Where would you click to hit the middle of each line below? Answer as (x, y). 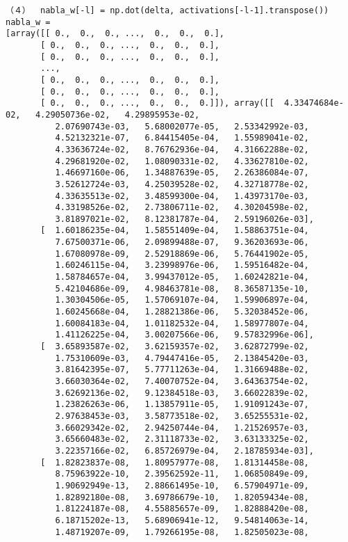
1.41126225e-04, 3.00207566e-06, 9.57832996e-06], (184, 335)
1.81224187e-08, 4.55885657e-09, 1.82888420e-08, (182, 509)
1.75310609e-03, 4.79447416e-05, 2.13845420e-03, (182, 358)
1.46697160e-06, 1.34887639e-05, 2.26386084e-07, (182, 173)
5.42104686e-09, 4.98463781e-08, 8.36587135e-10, (182, 288)
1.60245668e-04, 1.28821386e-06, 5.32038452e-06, (182, 312)
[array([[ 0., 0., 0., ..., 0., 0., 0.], (115, 34)
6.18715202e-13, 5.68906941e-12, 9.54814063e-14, (182, 520)
